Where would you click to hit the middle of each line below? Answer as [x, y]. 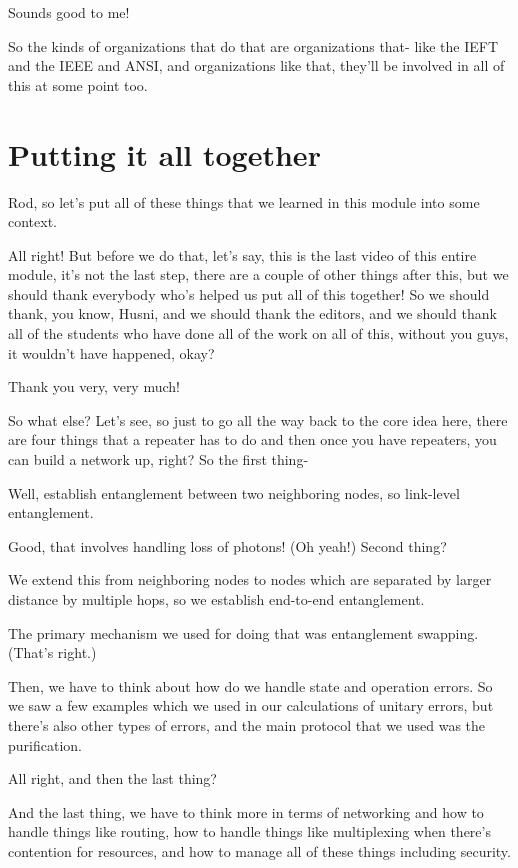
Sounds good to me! [69, 12]
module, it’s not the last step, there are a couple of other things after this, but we [258, 274]
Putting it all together [164, 153]
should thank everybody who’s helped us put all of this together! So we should [249, 293]
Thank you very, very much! [94, 386]
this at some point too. [78, 84]
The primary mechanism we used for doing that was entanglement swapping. [243, 632]
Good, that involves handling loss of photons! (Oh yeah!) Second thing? [227, 545]
